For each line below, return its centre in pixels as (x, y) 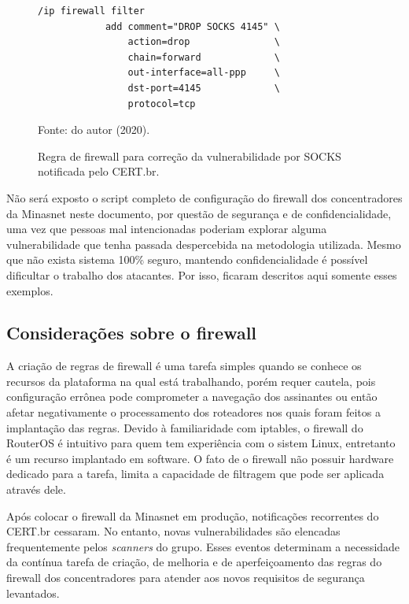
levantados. (33, 593)
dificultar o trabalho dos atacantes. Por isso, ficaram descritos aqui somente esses (202, 274)
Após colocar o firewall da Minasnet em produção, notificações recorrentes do (193, 515)
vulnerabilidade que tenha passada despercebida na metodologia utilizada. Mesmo (204, 244)
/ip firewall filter (92, 11)
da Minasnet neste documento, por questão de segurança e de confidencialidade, (199, 213)
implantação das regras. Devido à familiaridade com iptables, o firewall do (185, 427)
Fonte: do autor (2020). (94, 130)
